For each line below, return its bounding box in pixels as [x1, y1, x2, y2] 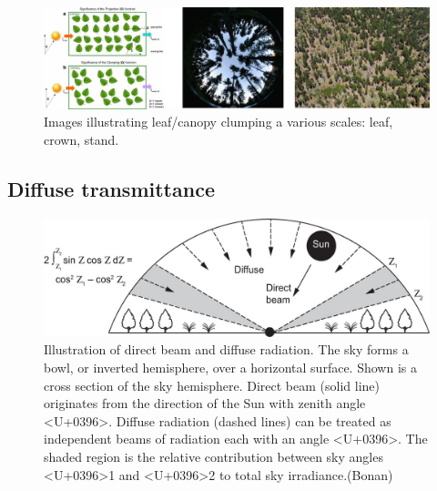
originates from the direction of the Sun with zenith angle [44, 394, 366, 413]
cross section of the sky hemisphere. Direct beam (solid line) [44, 375, 381, 394]
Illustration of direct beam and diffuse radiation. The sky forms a [44, 340, 409, 359]
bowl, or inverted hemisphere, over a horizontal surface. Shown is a [44, 357, 417, 376]
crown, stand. [44, 129, 119, 148]
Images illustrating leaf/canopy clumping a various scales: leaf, [44, 112, 393, 131]
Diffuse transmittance [7, 174, 215, 202]
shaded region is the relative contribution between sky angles [44, 446, 383, 465]
